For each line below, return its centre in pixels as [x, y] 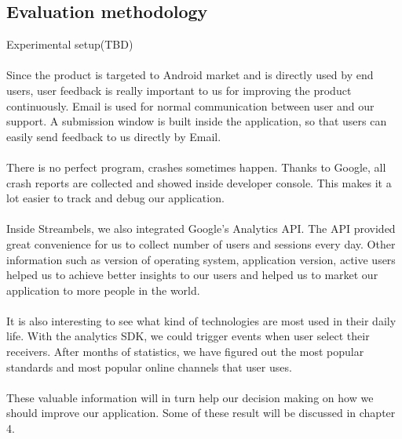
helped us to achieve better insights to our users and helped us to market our [192, 275]
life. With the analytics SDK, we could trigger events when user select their [188, 336]
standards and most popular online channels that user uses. [149, 366]
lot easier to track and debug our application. [115, 198]
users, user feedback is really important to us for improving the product [179, 90]
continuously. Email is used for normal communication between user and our [190, 105]
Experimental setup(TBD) [70, 44]
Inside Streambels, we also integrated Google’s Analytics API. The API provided [201, 229]
